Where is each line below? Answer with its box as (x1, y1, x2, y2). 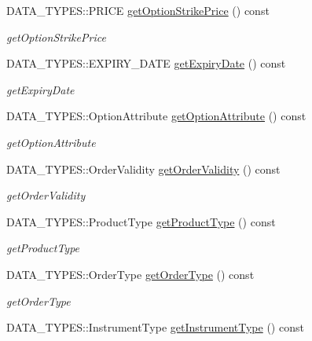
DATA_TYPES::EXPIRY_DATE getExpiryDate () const (6, 55, 286, 71)
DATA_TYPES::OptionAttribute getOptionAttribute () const (6, 108, 306, 124)
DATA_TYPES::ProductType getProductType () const (6, 213, 276, 229)
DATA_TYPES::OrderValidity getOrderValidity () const (6, 160, 281, 177)
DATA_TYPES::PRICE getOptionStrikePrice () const (6, 2, 270, 18)
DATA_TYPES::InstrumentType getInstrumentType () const (6, 319, 304, 335)
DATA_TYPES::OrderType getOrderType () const (6, 266, 255, 282)
